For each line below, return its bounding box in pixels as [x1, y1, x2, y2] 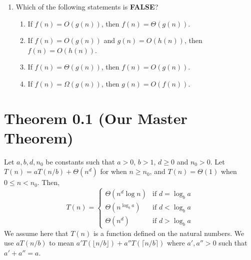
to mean [49, 237, 74, 248]
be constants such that [45, 156, 115, 166]
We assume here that [4, 227, 68, 238]
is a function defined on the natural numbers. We [93, 227, 244, 238]
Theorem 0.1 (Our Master [4, 107, 187, 128]
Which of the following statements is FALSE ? [15, 1, 158, 11]
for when [100, 166, 127, 176]
